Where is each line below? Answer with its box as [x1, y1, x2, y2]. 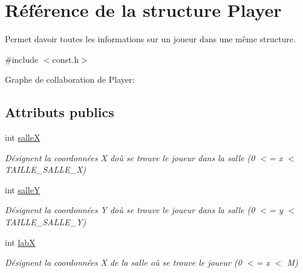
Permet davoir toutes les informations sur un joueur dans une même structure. [5, 33, 296, 45]
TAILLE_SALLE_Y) [5, 216, 86, 228]
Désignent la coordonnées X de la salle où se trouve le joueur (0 [5, 256, 242, 269]
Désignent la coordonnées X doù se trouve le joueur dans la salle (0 [5, 151, 255, 164]
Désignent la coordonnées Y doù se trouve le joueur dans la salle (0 [5, 204, 255, 216]
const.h [52, 53, 79, 65]
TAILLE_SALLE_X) [5, 163, 86, 176]
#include [5, 53, 39, 65]
